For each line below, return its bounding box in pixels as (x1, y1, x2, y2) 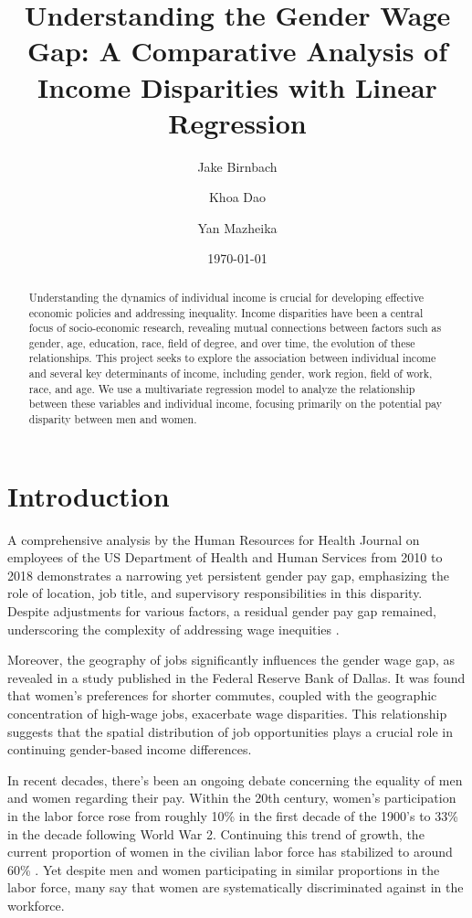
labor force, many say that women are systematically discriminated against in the (7, 878, 464, 897)
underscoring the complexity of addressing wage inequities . (7, 619, 340, 638)
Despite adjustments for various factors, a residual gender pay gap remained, (7, 602, 436, 621)
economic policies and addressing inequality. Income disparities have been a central (28, 304, 424, 320)
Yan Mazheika (197, 218, 278, 237)
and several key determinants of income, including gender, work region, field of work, (28, 366, 433, 381)
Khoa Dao (208, 187, 267, 207)
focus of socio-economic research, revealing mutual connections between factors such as (28, 320, 442, 336)
